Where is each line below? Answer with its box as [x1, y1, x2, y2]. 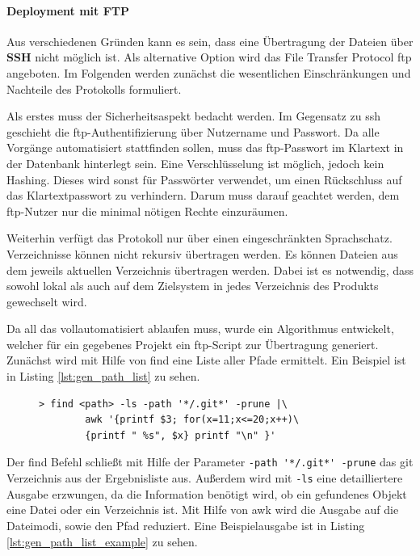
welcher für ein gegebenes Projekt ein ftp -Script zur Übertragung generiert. [6, 335, 379, 352]
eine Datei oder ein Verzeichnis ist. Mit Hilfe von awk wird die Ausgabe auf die [6, 501, 399, 518]
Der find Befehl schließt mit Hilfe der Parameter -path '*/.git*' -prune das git [6, 453, 414, 470]
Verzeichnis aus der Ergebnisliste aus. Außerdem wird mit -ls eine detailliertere [6, 470, 403, 486]
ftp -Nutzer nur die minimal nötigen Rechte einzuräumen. [6, 202, 288, 219]
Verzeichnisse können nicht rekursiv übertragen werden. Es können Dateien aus [6, 245, 398, 262]
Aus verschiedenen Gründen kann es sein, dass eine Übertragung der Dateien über [6, 32, 414, 49]
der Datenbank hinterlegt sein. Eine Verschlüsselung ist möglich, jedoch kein [6, 154, 384, 171]
